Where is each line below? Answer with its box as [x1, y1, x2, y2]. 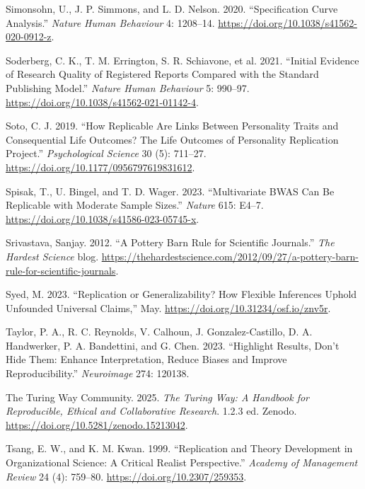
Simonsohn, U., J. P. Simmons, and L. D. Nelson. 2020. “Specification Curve [6, 1, 338, 16]
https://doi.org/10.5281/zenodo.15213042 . [6, 417, 188, 432]
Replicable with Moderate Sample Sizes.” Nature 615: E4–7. [6, 197, 264, 212]
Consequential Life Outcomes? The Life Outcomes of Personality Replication [6, 132, 339, 146]
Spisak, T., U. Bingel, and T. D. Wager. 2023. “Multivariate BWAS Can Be [6, 183, 335, 198]
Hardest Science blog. [6, 248, 99, 263]
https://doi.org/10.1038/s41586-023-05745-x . [6, 211, 199, 226]
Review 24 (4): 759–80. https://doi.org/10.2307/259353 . [6, 468, 247, 483]
